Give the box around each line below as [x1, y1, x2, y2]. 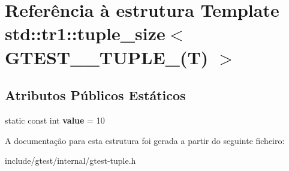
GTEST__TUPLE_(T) [5, 44, 209, 69]
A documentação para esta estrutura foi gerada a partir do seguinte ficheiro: [5, 134, 285, 146]
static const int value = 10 [5, 113, 105, 126]
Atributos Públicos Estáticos [5, 86, 186, 104]
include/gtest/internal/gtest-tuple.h [5, 154, 136, 167]
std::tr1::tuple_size [5, 21, 165, 46]
